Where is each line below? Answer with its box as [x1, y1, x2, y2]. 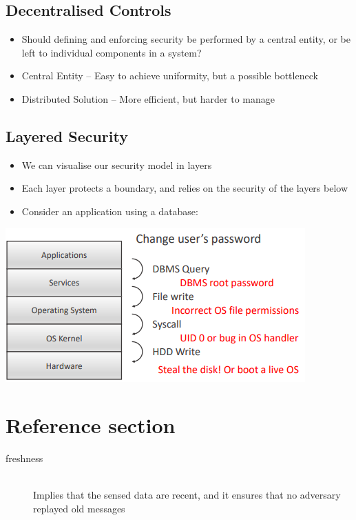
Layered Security [6, 125, 128, 146]
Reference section [6, 411, 176, 439]
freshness [6, 451, 43, 466]
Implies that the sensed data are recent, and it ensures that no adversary [33, 488, 341, 502]
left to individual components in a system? [21, 45, 202, 59]
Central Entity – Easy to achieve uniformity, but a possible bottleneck [21, 68, 318, 83]
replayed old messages [33, 501, 125, 516]
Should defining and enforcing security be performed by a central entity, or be [21, 32, 350, 46]
